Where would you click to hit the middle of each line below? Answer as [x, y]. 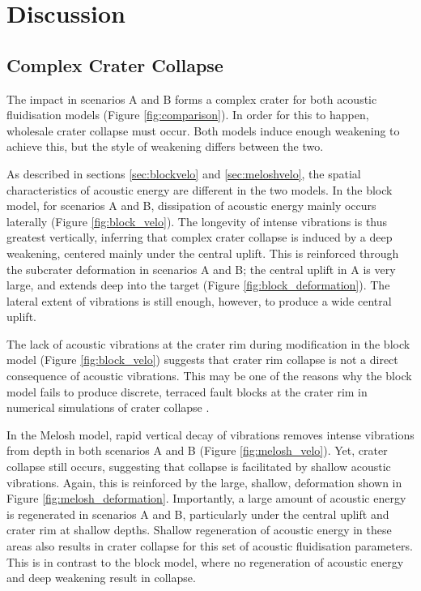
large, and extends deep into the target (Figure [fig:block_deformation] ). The [198, 285]
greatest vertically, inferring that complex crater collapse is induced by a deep [200, 237]
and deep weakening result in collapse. [101, 578]
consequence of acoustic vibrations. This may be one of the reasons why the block [209, 376]
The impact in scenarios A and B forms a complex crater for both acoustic [192, 98]
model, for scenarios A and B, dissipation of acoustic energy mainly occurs [191, 206]
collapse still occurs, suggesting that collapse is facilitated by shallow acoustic [199, 467]
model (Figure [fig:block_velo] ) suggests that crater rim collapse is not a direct [202, 360]
